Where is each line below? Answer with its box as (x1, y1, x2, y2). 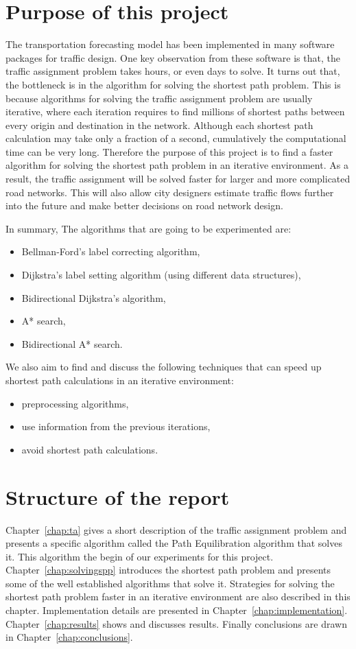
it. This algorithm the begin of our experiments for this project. (5, 549, 274, 563)
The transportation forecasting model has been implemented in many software (5, 37, 335, 51)
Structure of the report (5, 482, 230, 510)
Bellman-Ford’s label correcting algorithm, (21, 244, 200, 259)
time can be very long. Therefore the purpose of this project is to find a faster (5, 144, 333, 158)
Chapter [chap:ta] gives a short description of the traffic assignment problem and (5, 522, 347, 536)
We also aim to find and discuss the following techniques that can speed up (5, 359, 322, 374)
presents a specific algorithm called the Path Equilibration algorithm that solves (5, 536, 342, 550)
